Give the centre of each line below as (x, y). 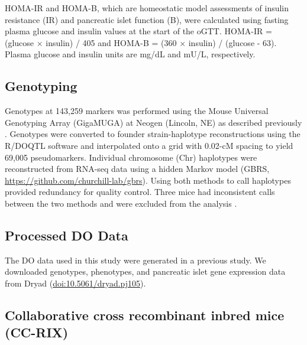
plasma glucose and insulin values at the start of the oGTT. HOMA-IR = (138, 31)
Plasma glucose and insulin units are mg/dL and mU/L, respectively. (130, 54)
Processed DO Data (67, 235)
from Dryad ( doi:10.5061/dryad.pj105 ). (75, 283)
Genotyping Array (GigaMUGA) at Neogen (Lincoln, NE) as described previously (153, 122)
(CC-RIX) (37, 332)
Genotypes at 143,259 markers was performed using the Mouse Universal (137, 111)
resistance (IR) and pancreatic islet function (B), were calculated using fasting (147, 19)
